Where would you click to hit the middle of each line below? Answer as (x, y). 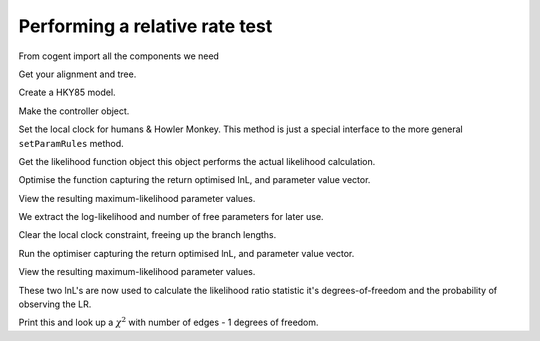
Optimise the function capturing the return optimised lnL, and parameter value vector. (194, 180)
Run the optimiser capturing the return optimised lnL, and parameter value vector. (186, 253)
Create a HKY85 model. (67, 92)
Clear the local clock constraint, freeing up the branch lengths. (147, 235)
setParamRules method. (71, 143)
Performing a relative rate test (145, 26)
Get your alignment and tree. (77, 74)
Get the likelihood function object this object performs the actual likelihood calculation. (197, 161)
